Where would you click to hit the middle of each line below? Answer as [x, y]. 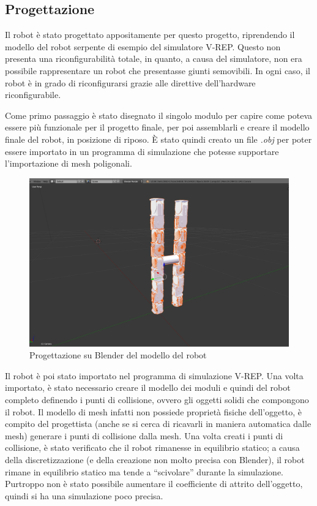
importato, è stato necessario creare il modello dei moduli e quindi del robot [148, 387]
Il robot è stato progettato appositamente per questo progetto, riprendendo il [150, 35]
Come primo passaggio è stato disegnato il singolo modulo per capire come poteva [159, 115]
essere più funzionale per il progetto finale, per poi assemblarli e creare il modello [157, 127]
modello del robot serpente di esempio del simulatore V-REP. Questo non [143, 46]
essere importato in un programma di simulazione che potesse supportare [142, 151]
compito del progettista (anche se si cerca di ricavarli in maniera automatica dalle [158, 424]
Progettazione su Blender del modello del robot [118, 355]
